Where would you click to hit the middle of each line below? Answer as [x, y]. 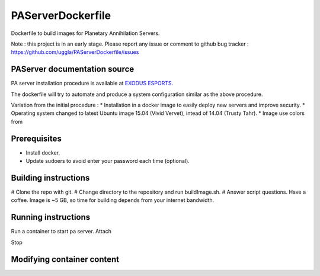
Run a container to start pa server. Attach [61, 232]
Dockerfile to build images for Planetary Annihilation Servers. [85, 33]
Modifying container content [65, 259]
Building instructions [50, 178]
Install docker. [43, 153]
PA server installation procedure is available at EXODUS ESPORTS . [92, 84]
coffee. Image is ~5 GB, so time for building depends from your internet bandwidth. [113, 200]
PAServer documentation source [73, 69]
